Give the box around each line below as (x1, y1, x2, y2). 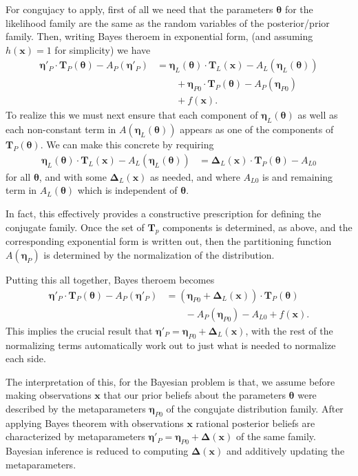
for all (6, 169, 31, 184)
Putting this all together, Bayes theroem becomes (6, 272, 215, 287)
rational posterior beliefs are (196, 415, 315, 430)
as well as (297, 108, 338, 122)
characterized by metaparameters (6, 429, 145, 444)
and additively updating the (226, 444, 345, 458)
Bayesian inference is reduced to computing (6, 444, 189, 458)
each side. (6, 351, 46, 366)
